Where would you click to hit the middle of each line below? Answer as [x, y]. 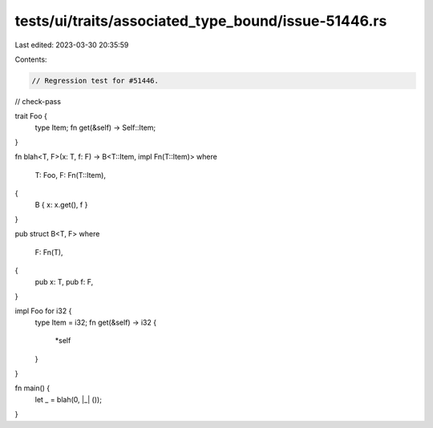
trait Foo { [31, 116]
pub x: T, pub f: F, [64, 281]
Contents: [31, 59]
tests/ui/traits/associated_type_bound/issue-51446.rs [201, 21]
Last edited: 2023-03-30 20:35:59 [72, 45]
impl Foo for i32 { [43, 311]
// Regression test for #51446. [95, 81]
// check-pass [38, 101]
